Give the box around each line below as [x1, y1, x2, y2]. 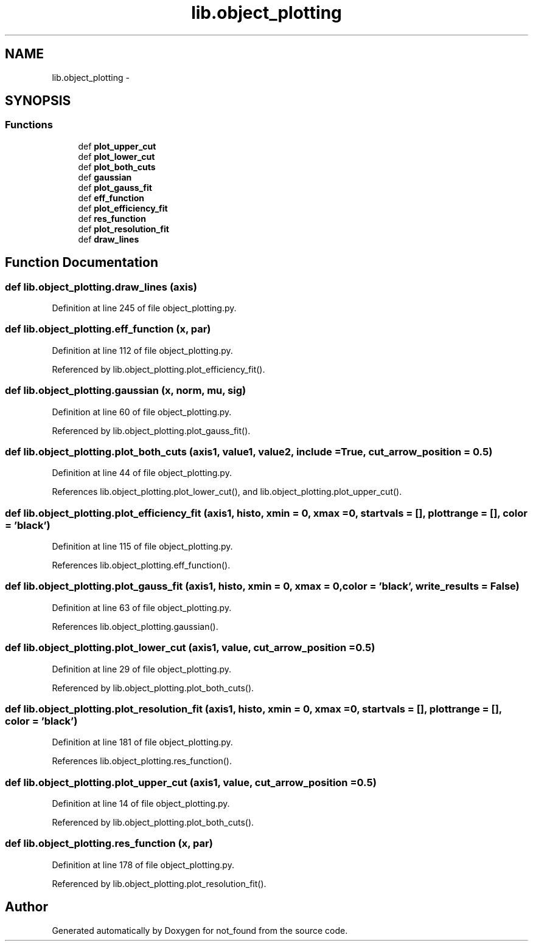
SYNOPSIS [5, 93, 71, 109]
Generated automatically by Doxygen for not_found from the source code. [52, 925, 348, 936]
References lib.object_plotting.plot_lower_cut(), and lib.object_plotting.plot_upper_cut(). [52, 486, 402, 497]
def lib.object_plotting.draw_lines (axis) [5, 280, 197, 293]
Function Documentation [5, 255, 158, 271]
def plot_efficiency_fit [78, 202, 168, 213]
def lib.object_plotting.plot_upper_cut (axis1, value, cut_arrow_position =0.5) [5, 776, 377, 789]
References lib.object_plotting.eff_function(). [52, 560, 231, 571]
